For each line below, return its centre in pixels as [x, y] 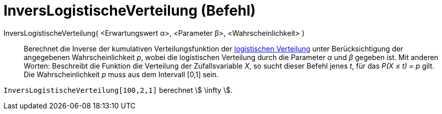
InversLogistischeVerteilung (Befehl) [130, 11]
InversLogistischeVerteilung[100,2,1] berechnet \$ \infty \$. [118, 90]
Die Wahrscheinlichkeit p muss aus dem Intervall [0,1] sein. [121, 74]
